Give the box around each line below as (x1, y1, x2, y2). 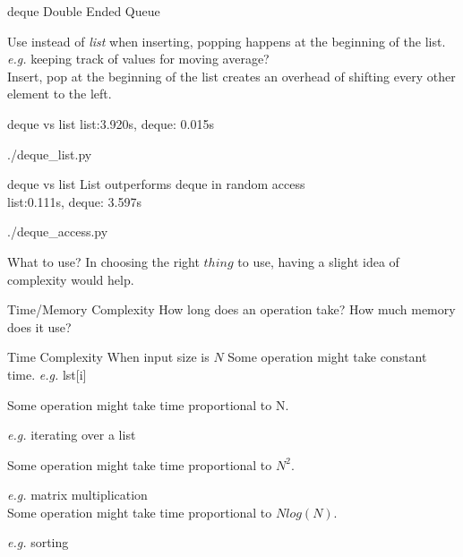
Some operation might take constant (227, 347, 427, 366)
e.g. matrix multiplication (7, 485, 148, 504)
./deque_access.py (7, 222, 108, 241)
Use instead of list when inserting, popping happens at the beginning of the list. (7, 31, 446, 50)
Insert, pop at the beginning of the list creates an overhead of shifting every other (7, 66, 456, 85)
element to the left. (7, 84, 112, 103)
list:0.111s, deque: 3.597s (7, 192, 141, 210)
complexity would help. (7, 270, 134, 288)
